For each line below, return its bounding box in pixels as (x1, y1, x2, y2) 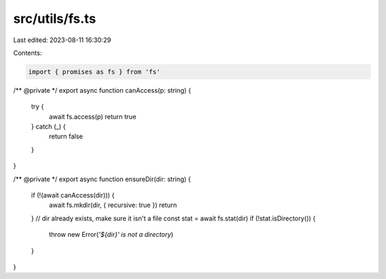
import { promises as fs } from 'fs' (28, 68, 161, 76)
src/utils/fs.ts (13, 11, 96, 26)
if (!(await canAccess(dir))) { (31, 191, 115, 200)
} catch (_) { (31, 122, 66, 131)
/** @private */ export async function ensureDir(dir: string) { (13, 175, 192, 183)
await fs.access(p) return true (49, 112, 137, 121)
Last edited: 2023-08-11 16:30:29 (13, 36, 112, 44)
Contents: (13, 49, 42, 57)
